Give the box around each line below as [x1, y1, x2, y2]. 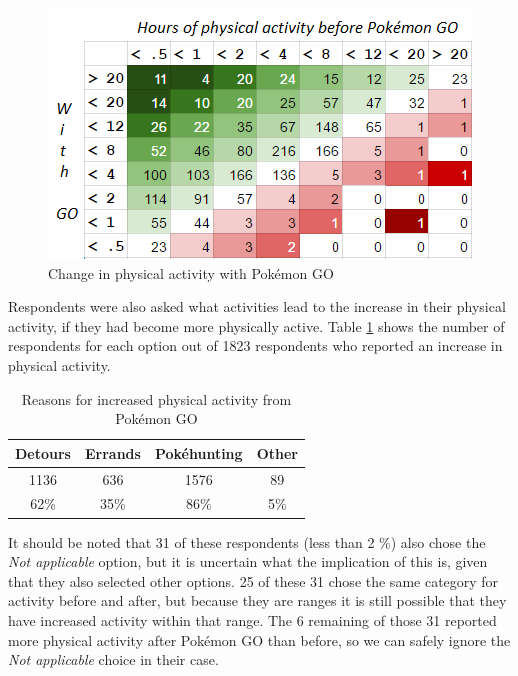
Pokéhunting [154, 442, 243, 463]
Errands [84, 442, 141, 463]
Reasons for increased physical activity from [21, 388, 292, 409]
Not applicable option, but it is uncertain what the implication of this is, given [8, 551, 488, 572]
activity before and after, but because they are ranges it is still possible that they [8, 590, 507, 611]
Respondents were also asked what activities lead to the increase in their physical [8, 296, 506, 317]
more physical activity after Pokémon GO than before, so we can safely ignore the [8, 629, 511, 650]
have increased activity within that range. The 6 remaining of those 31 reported [8, 609, 497, 630]
